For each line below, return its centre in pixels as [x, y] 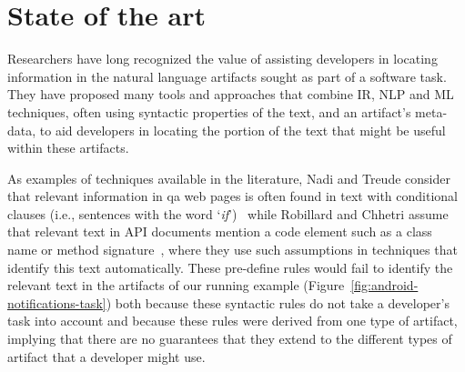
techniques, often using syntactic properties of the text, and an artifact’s [209, 111]
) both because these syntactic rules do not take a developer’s [278, 302]
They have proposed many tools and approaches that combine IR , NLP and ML [231, 94]
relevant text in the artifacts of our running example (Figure [176, 285]
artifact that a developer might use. [106, 356]
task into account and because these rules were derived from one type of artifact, [232, 321]
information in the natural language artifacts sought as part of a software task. [227, 76]
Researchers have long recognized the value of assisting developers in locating [222, 59]
